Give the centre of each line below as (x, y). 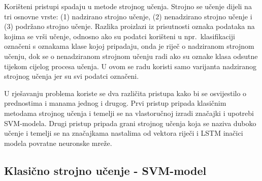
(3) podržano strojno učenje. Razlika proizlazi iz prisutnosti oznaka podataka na (129, 26)
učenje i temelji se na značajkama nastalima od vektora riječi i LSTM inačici (124, 133)
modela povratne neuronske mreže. (58, 143)
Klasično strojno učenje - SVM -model (105, 170)
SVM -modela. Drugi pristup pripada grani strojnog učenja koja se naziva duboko (130, 123)
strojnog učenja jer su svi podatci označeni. (72, 76)
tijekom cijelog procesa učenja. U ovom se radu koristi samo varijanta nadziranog (130, 66)
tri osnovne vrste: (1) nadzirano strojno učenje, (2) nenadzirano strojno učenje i (128, 16)
